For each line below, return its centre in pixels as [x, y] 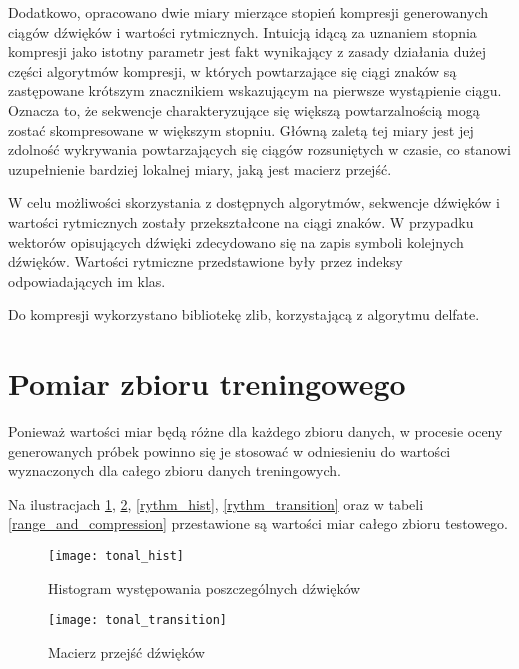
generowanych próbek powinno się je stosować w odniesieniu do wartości [229, 450]
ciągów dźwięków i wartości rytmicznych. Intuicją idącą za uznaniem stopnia [242, 31]
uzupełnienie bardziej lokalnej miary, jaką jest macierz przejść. [200, 168]
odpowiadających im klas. [87, 280]
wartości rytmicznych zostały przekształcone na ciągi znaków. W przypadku [241, 221]
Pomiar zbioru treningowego [207, 383]
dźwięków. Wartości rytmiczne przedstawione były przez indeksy [205, 261]
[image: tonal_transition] [137, 620]
